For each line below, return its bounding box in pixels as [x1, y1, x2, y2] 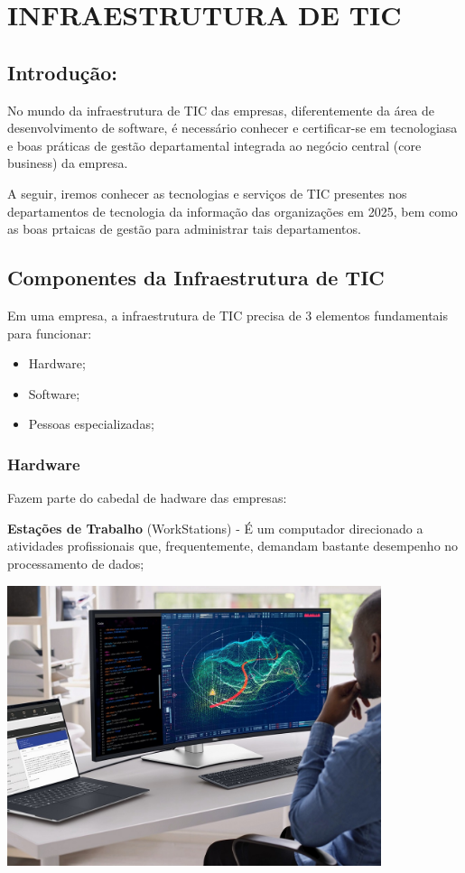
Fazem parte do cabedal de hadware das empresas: [7, 488, 287, 507]
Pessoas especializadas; [28, 414, 154, 433]
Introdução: [7, 58, 118, 86]
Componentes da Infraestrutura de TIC [7, 264, 385, 292]
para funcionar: [7, 323, 92, 342]
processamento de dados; [7, 553, 144, 572]
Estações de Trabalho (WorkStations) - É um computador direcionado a [7, 518, 423, 537]
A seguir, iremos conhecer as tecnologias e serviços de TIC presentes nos [7, 183, 407, 202]
